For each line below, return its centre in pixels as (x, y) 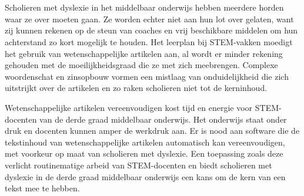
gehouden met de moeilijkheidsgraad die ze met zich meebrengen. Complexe (141, 65)
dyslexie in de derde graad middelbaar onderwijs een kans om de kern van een (145, 176)
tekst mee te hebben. (42, 188)
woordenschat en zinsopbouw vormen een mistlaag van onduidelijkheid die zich (147, 76)
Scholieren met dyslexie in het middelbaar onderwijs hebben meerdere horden (144, 7)
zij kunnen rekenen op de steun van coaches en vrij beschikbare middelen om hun (151, 30)
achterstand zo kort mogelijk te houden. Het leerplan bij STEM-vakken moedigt (149, 41)
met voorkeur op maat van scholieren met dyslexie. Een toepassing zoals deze (144, 153)
